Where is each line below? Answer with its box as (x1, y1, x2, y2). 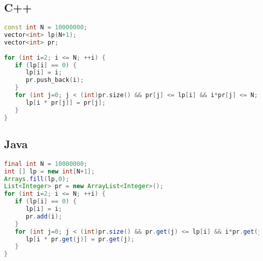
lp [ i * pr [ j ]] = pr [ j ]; (25, 99, 106, 106)
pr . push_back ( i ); (25, 76, 84, 84)
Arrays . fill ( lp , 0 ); (4, 175, 69, 183)
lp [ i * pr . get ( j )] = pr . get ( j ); (25, 235, 135, 243)
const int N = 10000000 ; (4, 24, 87, 31)
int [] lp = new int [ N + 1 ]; (4, 167, 95, 175)
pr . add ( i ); (25, 212, 62, 220)
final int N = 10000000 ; (4, 160, 87, 167)
